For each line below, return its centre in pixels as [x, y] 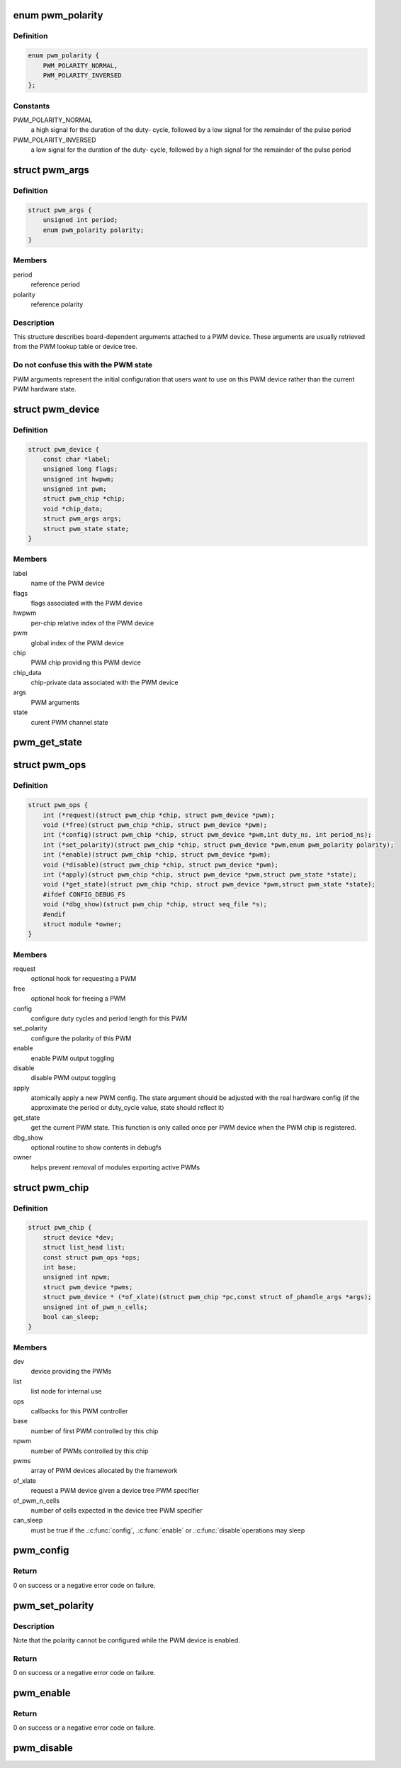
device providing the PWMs [71, 1372]
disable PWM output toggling [73, 1078]
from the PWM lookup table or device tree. [75, 347]
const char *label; [77, 459]
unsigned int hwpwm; [79, 479]
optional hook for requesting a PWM [84, 979]
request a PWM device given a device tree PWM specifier [115, 1491]
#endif [54, 914]
